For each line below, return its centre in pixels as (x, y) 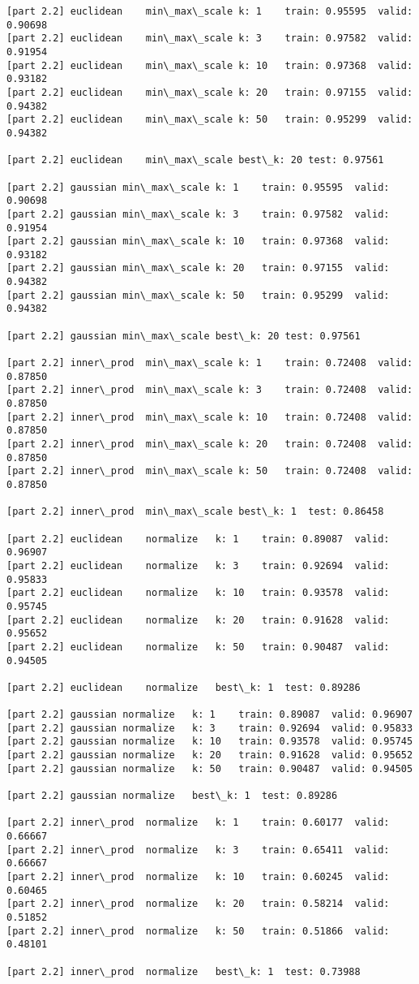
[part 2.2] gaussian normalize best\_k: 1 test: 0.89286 (172, 796)
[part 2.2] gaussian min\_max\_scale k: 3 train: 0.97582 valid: (198, 214)
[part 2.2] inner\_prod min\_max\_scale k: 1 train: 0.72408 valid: (210, 363)
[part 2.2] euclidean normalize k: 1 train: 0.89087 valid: (198, 539)
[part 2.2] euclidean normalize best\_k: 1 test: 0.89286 (184, 687)
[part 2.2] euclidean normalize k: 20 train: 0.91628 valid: (198, 620)
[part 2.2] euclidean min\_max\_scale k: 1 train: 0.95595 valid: (210, 11)
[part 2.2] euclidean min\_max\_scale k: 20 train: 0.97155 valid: (210, 92)
